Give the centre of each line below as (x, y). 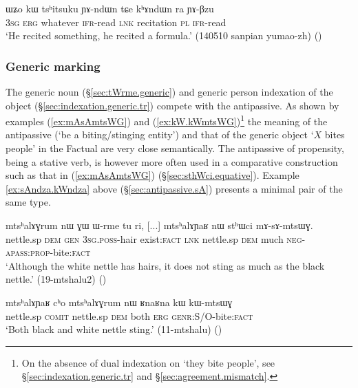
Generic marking (53, 66)
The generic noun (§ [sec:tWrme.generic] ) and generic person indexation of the (169, 91)
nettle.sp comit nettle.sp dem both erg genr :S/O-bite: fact (129, 315)
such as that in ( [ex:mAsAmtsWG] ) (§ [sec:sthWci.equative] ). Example (152, 175)
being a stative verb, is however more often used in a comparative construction (172, 161)
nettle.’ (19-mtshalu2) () (56, 279)
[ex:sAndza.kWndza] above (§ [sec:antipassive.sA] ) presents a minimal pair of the (174, 188)
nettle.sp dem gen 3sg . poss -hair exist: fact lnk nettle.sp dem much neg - (156, 238)
